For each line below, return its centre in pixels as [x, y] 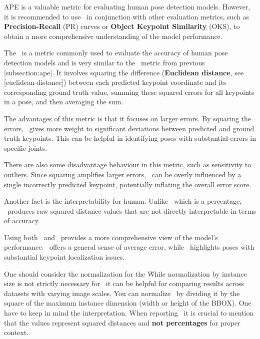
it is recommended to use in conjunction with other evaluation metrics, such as [127, 16]
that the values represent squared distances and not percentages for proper [122, 322]
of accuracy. [22, 220]
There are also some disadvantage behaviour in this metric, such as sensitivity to [128, 165]
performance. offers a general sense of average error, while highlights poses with [129, 247]
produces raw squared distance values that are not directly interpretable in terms [131, 210]
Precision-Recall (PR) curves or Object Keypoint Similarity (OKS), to [122, 26]
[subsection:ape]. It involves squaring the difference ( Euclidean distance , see [124, 72]
